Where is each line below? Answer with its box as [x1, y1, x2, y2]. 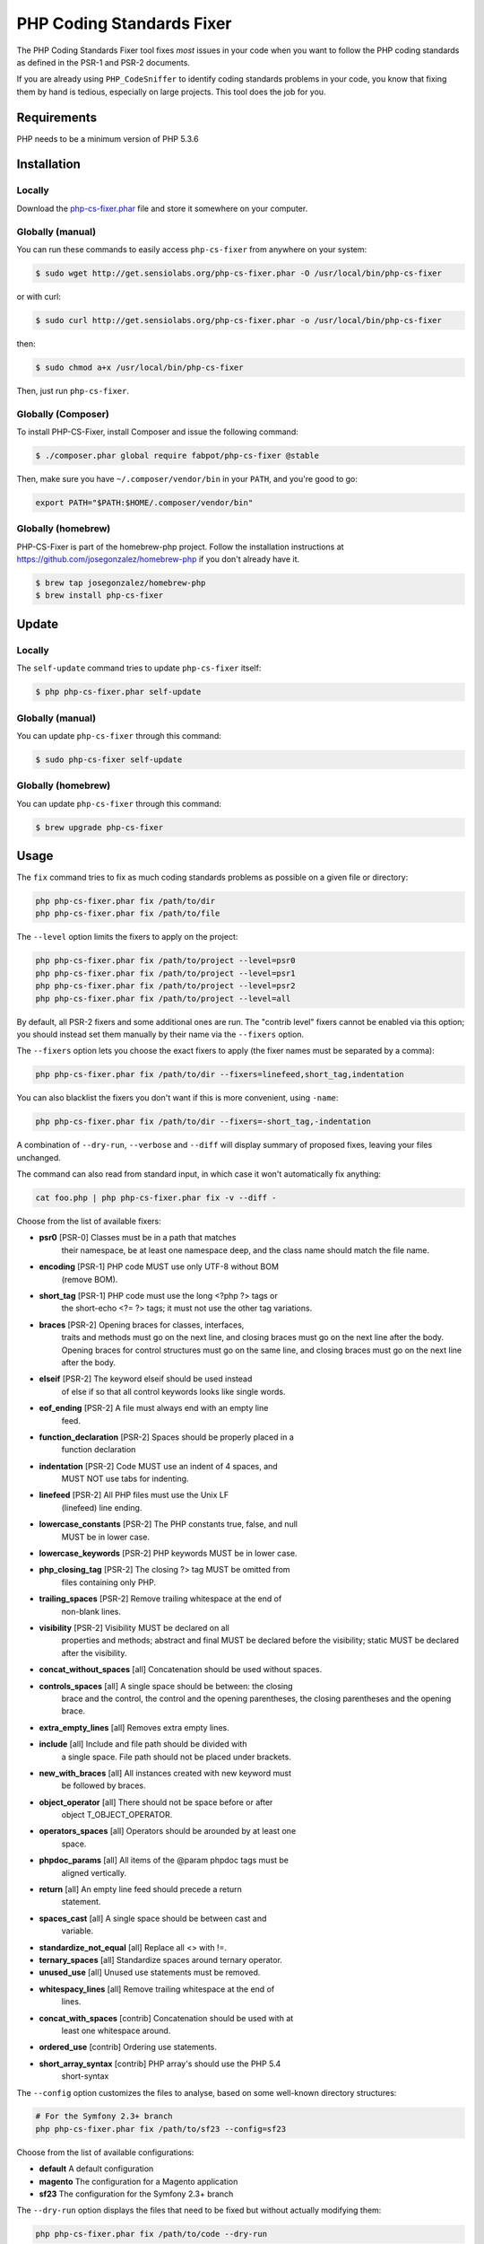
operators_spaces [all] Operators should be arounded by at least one [39, 1826, 297, 1836]
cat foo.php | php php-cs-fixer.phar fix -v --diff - [35, 1193, 277, 1203]
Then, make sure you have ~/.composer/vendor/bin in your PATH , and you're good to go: [16, 473, 359, 484]
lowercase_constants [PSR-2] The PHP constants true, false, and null [39, 1519, 298, 1530]
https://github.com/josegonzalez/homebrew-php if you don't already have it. [16, 554, 300, 565]
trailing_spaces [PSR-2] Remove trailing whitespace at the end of [39, 1593, 282, 1604]
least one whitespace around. [61, 2025, 171, 2036]
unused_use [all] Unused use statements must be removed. [39, 1967, 261, 1978]
